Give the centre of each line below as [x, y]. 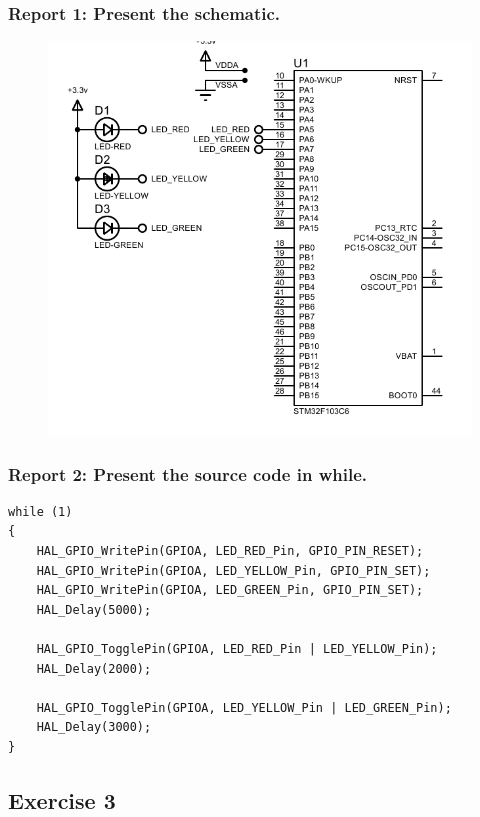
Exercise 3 [62, 799]
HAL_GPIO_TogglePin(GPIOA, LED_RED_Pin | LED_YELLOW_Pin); [237, 648]
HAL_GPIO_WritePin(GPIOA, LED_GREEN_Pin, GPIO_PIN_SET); [230, 590]
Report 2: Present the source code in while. [187, 473]
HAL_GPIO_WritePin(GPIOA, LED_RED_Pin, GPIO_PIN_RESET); [230, 551]
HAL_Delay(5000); [94, 609]
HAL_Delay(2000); [94, 668]
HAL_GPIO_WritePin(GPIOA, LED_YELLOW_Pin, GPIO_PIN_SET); [233, 570]
